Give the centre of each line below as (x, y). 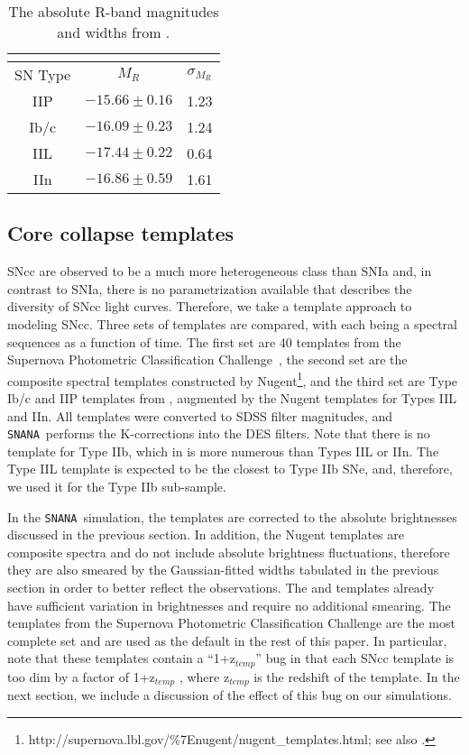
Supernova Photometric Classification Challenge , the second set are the (207, 359)
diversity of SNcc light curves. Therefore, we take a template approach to (210, 306)
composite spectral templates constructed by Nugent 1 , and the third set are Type (233, 379)
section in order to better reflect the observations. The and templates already (221, 588)
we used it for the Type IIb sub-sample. (117, 487)
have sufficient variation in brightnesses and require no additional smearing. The (229, 605)
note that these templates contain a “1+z (121, 658)
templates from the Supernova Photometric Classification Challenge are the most (231, 623)
